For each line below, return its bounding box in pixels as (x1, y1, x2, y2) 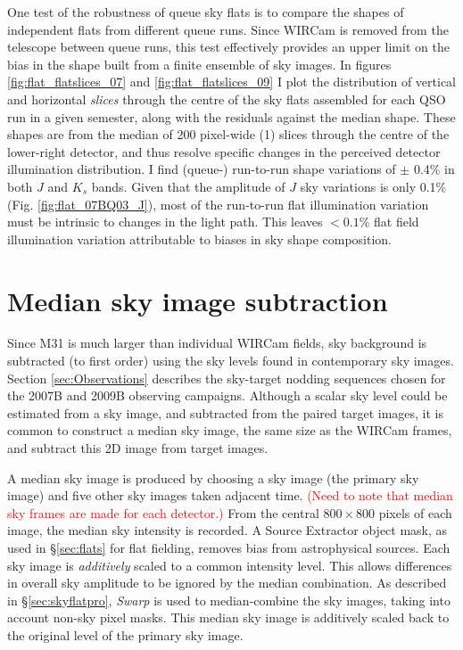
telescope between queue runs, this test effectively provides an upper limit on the (7, 37, 450, 56)
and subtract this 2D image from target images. (7, 439, 269, 457)
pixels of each (378, 503, 452, 522)
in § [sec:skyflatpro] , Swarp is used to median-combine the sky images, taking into (7, 590, 451, 609)
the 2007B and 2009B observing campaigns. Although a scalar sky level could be (7, 386, 448, 405)
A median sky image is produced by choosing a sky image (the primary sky (7, 468, 419, 487)
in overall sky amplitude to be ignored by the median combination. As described (7, 573, 447, 592)
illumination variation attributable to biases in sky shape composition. (7, 229, 393, 248)
